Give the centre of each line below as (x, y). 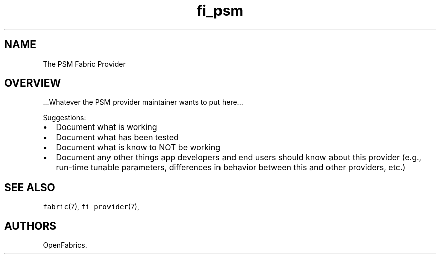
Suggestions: (65, 118)
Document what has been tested (117, 137)
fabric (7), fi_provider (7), (91, 207)
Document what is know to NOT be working (138, 147)
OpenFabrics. (65, 245)
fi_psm (220, 11)
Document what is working (106, 127)
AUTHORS (30, 226)
